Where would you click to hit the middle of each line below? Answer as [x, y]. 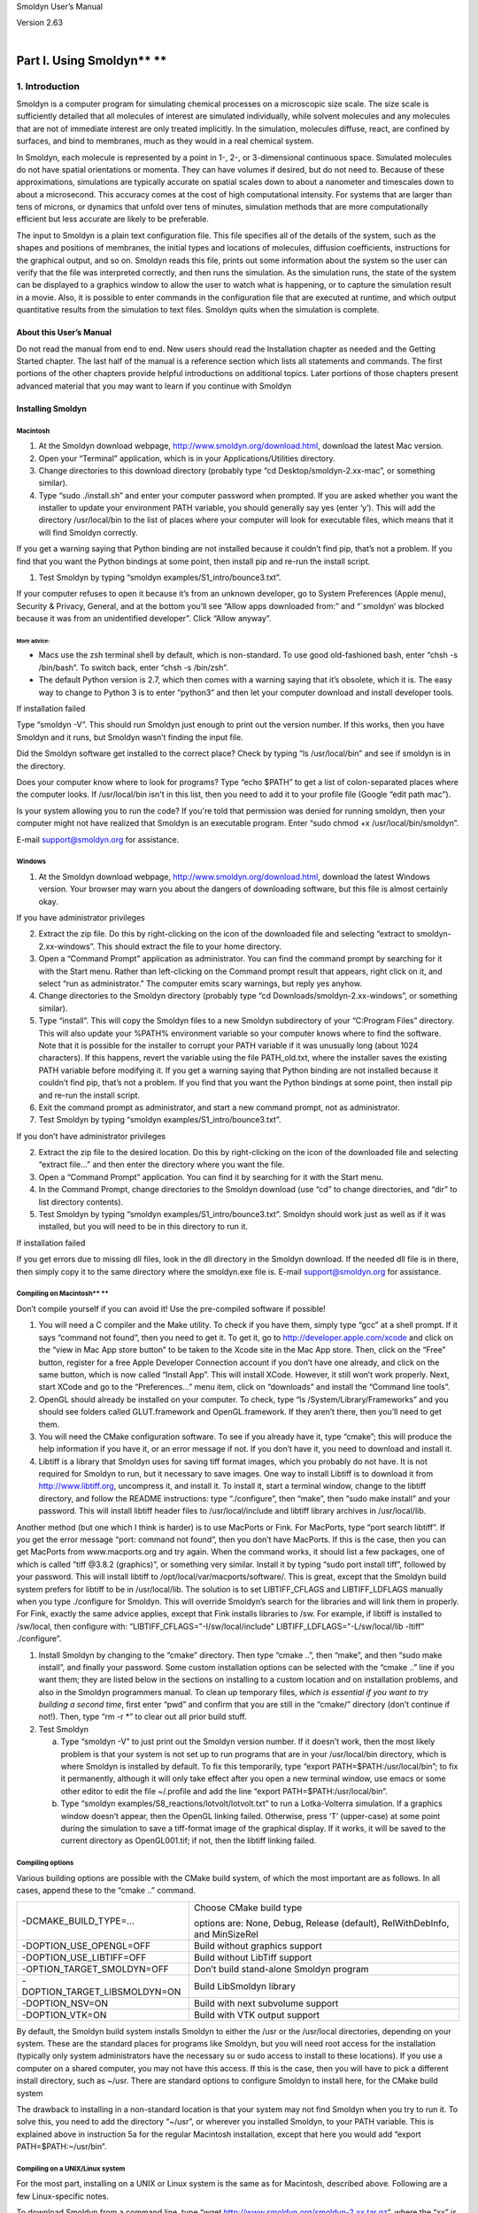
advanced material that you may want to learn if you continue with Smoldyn [154, 386]
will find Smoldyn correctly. [89, 532]
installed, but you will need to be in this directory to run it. [143, 1227]
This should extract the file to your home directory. [189, 946]
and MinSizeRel [226, 1934]
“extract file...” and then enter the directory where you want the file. [162, 1165]
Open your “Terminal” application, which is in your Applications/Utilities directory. [187, 458]
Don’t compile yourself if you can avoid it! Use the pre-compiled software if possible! [171, 1308]
